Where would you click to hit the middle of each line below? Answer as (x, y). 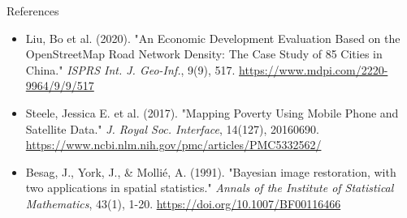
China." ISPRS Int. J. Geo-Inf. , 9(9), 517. (130, 69)
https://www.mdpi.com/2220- (314, 69)
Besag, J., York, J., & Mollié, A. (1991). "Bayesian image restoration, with (211, 171)
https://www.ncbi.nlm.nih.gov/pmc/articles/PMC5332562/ (173, 145)
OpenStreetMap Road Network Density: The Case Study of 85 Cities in (204, 54)
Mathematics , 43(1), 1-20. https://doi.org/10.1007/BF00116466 (183, 203)
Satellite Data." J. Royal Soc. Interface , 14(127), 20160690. (172, 128)
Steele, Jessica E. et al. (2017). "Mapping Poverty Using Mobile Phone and (212, 112)
